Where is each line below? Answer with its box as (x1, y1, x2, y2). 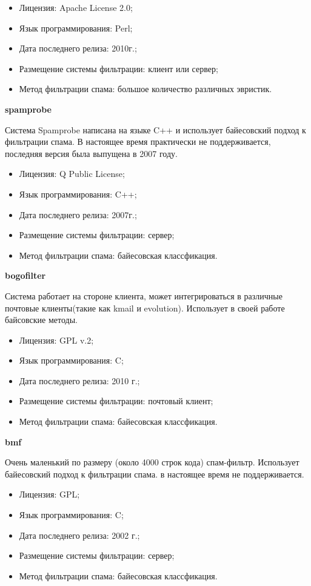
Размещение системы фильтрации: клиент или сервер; (19, 62, 218, 75)
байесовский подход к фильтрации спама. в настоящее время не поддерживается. (5, 467, 304, 480)
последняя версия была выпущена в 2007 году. (5, 147, 178, 159)
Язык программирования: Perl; (19, 21, 133, 34)
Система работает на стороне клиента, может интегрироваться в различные (5, 289, 283, 302)
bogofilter (5, 269, 46, 282)
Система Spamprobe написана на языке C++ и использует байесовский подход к (5, 123, 306, 136)
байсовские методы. (5, 313, 78, 326)
